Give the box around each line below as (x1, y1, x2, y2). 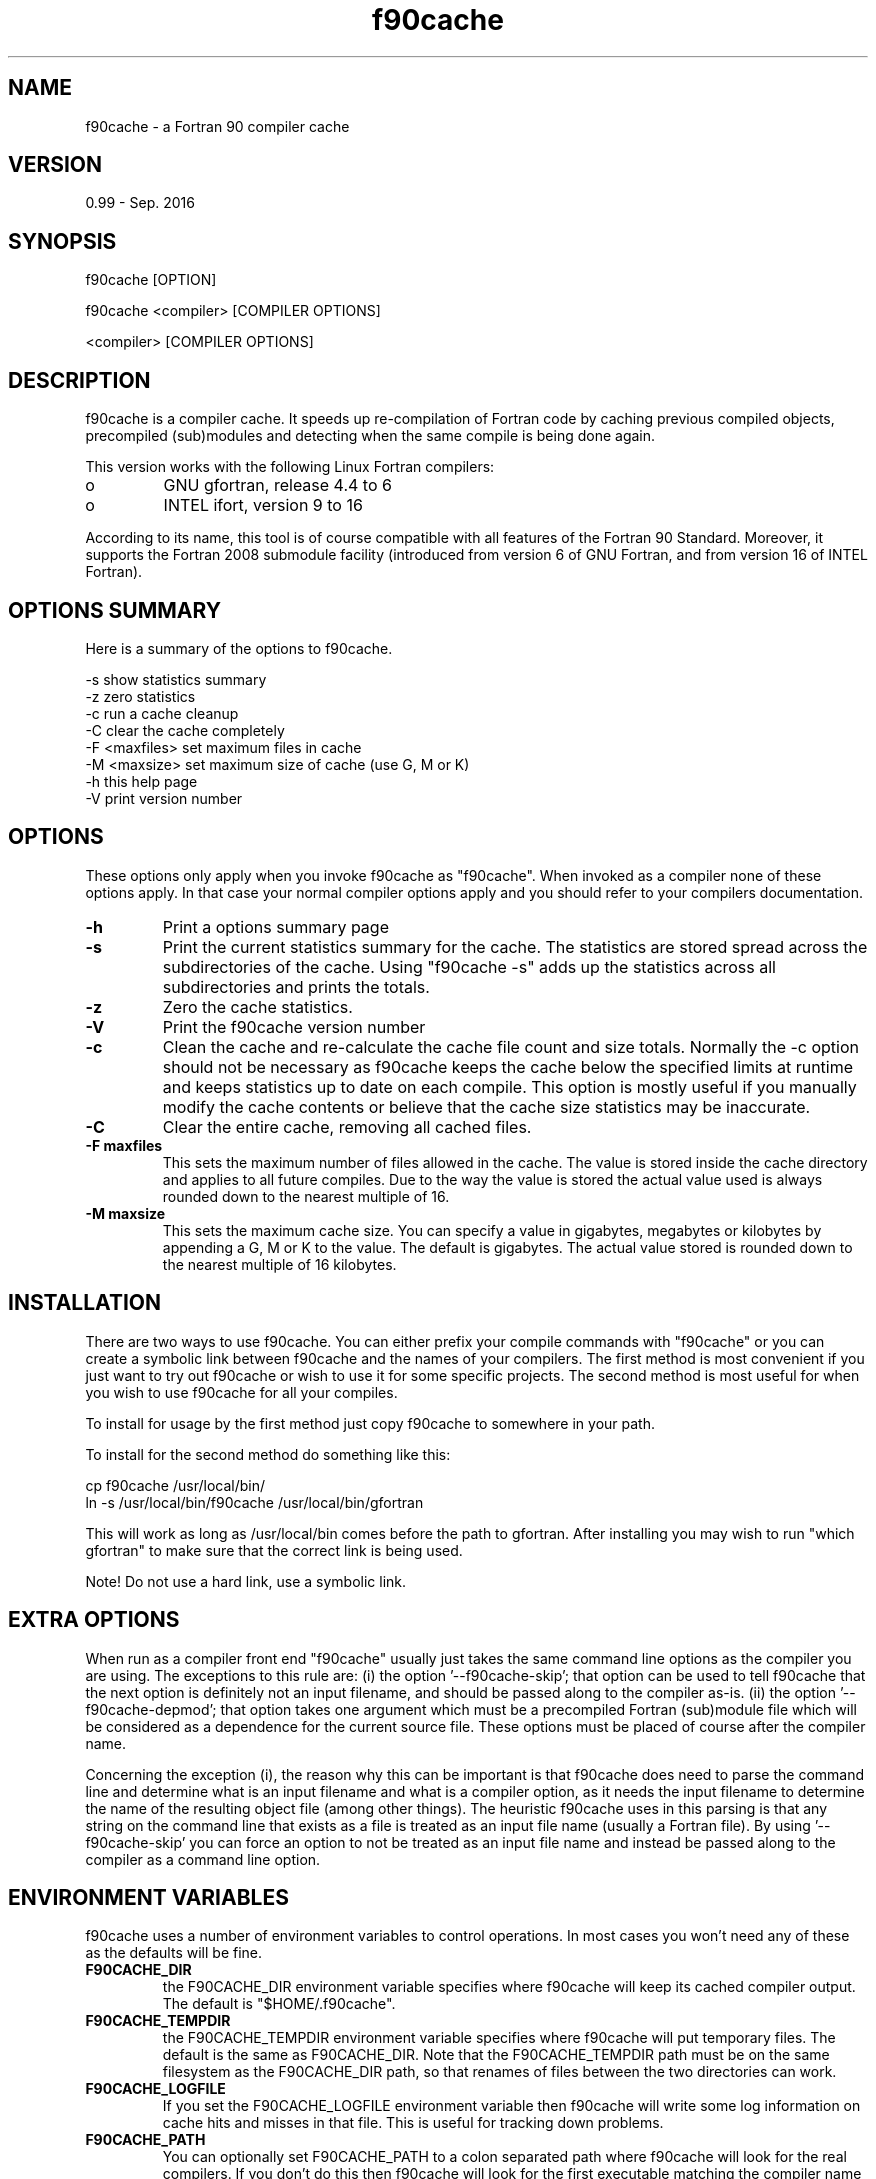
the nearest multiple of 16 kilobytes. (162, 1255, 397, 1273)
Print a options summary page (162, 916, 389, 937)
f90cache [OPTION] (85, 271, 217, 289)
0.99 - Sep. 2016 (85, 194, 195, 212)
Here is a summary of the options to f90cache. (85, 639, 393, 657)
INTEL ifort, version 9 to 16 (163, 495, 363, 516)
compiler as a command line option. (85, 1850, 321, 1868)
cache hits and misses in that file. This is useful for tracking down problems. (162, 2114, 664, 2132)
